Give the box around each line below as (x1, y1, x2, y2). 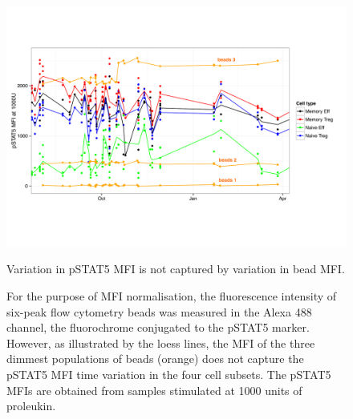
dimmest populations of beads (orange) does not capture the (6, 350, 304, 367)
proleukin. (6, 397, 56, 414)
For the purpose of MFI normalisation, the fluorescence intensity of (6, 287, 337, 304)
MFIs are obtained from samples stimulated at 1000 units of (6, 381, 302, 398)
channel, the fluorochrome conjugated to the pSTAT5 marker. (6, 319, 310, 336)
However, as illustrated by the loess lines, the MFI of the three (6, 334, 315, 351)
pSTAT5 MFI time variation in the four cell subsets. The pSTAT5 (6, 365, 331, 382)
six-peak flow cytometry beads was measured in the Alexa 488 (6, 303, 312, 320)
